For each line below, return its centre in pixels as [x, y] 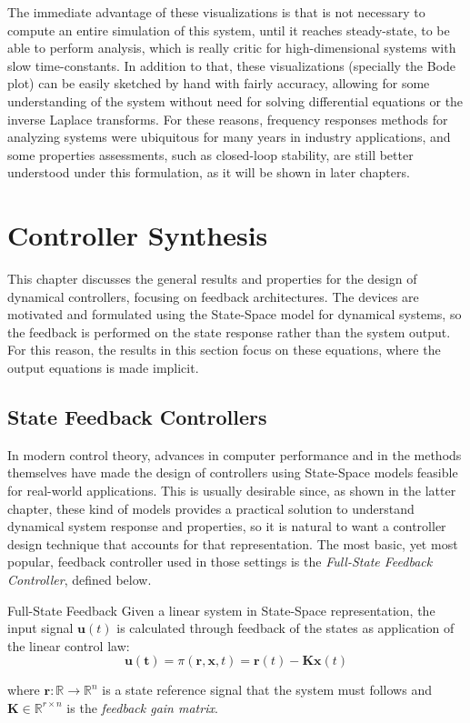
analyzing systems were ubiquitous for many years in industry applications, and [229, 137]
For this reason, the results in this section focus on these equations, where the [224, 350]
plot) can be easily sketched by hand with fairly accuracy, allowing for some [219, 83]
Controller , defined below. [80, 579]
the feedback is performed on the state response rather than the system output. [229, 331]
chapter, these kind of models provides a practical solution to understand [211, 508]
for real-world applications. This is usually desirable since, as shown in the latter [232, 491]
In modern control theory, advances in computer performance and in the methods [235, 454]
